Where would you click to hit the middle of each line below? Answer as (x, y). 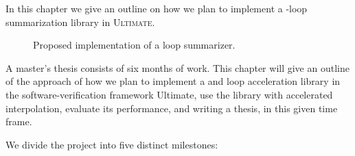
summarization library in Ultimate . (80, 22)
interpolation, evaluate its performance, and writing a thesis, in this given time (172, 108)
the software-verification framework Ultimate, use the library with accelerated (169, 94)
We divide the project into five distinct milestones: (112, 144)
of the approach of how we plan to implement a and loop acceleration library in (173, 81)
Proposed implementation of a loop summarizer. (134, 45)
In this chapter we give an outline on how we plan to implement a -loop (157, 8)
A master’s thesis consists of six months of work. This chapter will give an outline (177, 67)
